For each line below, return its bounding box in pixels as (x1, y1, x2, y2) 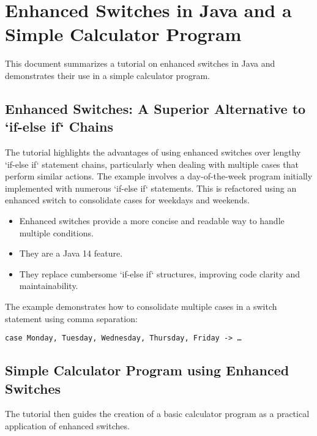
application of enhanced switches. (5, 419, 130, 432)
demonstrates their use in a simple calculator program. (5, 69, 210, 81)
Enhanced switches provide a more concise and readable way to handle (19, 214, 285, 227)
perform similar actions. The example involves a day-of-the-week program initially (5, 170, 313, 182)
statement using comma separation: (5, 312, 138, 325)
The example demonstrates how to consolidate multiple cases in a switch (5, 300, 277, 313)
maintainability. (19, 279, 78, 292)
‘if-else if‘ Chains (5, 117, 113, 136)
